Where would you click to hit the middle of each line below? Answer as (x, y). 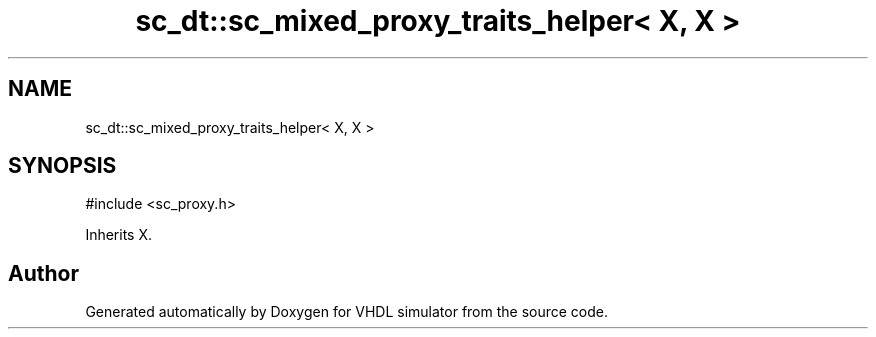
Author (43, 273)
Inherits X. (119, 235)
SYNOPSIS (62, 166)
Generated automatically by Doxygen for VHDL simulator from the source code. (347, 312)
